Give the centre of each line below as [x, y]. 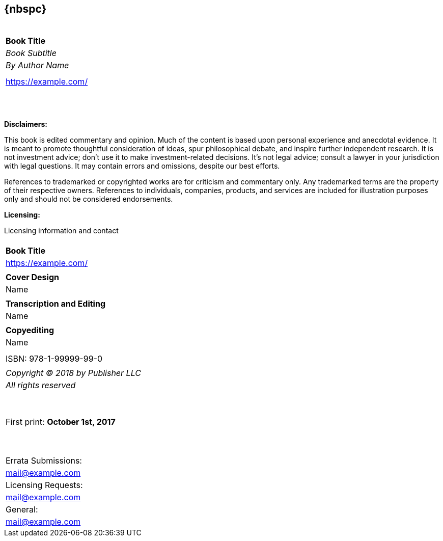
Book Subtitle [31, 53]
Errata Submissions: [44, 461]
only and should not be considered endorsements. [89, 199]
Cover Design [32, 277]
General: [22, 510]
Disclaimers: [26, 124]
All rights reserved [41, 385]
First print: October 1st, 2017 [61, 422]
